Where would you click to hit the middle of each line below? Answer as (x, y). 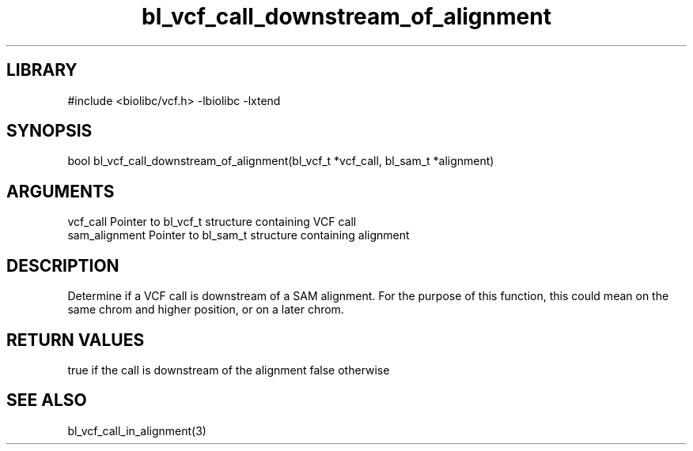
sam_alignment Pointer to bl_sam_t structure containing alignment (239, 235)
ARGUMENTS (61, 191)
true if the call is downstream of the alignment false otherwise (229, 370)
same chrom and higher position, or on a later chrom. (206, 310)
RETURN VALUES (76, 340)
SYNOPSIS (49, 131)
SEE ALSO (47, 400)
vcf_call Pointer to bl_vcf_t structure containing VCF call (212, 222)
